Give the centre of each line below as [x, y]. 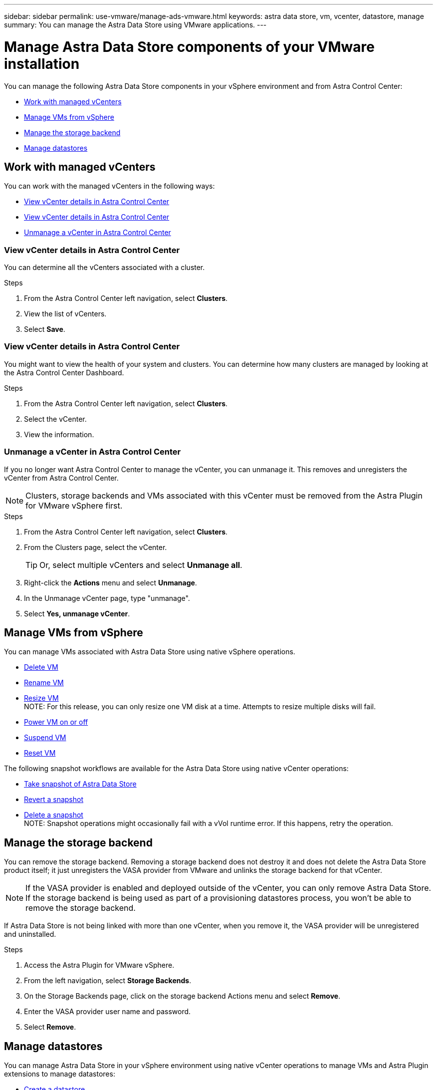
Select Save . [45, 329]
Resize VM [41, 698]
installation [42, 64]
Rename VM [44, 683]
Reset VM [40, 753]
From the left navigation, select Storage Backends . [108, 981]
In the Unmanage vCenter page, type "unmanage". [107, 598]
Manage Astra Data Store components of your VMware [189, 47]
